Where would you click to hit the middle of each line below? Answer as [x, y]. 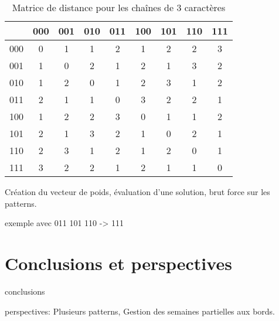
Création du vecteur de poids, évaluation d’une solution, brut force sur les [137, 192]
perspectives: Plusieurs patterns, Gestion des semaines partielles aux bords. [140, 311]
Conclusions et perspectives [118, 263]
